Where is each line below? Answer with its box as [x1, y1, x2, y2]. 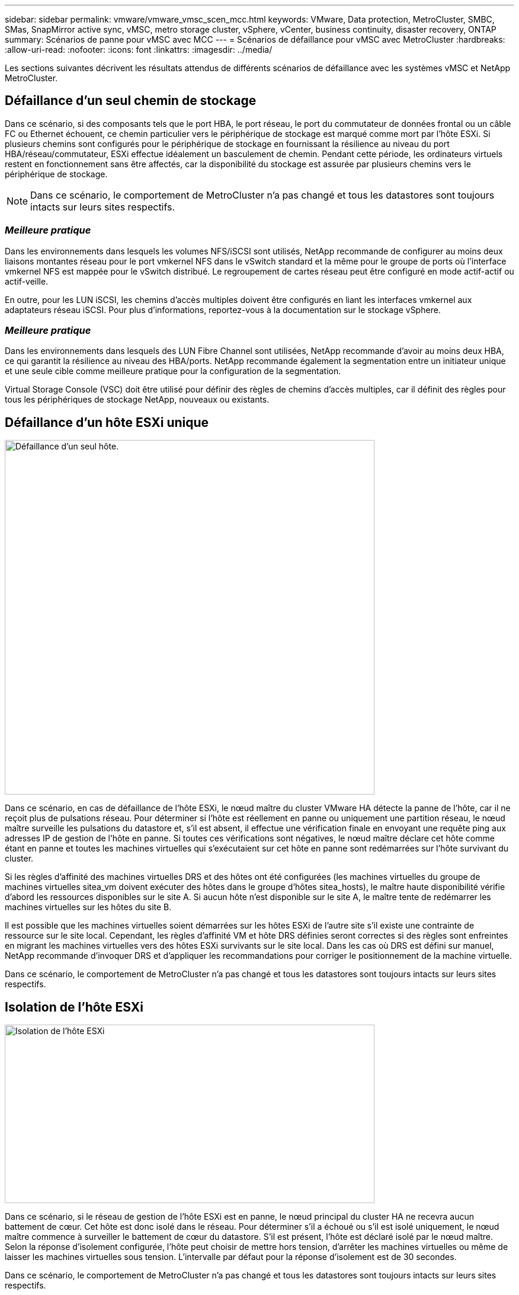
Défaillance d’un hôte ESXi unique [5, 414, 209, 430]
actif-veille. [5, 276, 49, 286]
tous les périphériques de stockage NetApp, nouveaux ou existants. [5, 394, 270, 405]
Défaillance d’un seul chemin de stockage [5, 93, 257, 109]
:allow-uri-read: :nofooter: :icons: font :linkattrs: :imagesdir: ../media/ [5, 44, 273, 55]
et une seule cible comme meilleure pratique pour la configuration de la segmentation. [5, 366, 341, 377]
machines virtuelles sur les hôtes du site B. [5, 902, 172, 913]
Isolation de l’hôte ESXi [5, 999, 144, 1015]
